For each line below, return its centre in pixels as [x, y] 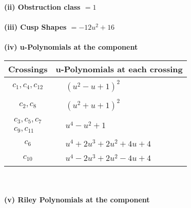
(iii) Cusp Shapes [35, 27]
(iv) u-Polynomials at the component [71, 47]
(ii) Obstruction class [42, 7]
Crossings [28, 69]
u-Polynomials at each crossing [119, 69]
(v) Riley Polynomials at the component [77, 199]
